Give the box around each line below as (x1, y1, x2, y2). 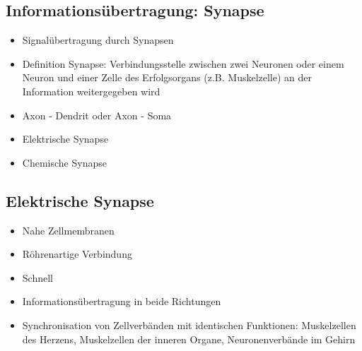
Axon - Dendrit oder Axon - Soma (22, 107, 172, 122)
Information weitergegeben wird (22, 83, 160, 98)
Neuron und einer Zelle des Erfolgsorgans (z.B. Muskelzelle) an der (22, 70, 313, 85)
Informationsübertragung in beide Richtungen (22, 294, 221, 309)
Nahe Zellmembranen (22, 222, 115, 237)
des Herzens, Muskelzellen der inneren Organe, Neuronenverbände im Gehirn (22, 331, 356, 346)
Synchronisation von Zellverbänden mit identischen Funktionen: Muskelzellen (22, 317, 356, 332)
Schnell (22, 270, 53, 285)
